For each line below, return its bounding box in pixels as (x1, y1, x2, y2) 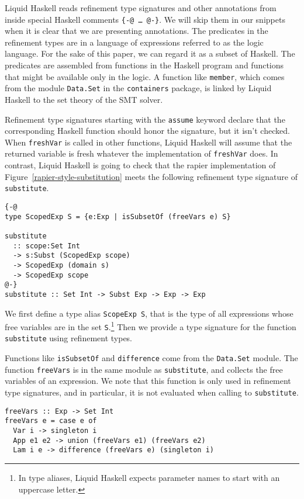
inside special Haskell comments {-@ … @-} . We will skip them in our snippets (5, 13, 285, 25)
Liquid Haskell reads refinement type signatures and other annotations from (5, 2, 277, 13)
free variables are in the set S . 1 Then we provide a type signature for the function (5, 319, 296, 332)
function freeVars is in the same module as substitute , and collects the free (5, 363, 283, 375)
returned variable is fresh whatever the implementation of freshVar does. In (5, 147, 278, 160)
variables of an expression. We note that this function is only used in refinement (5, 375, 291, 387)
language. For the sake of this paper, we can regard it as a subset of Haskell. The (5, 47, 295, 60)
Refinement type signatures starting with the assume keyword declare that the (5, 113, 285, 125)
